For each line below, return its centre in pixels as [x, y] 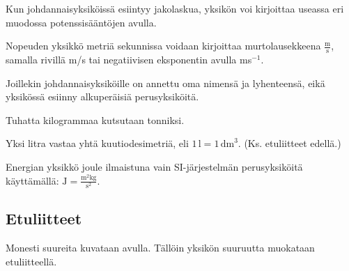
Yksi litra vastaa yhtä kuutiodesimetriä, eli [97, 143]
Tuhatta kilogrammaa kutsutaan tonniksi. [95, 119]
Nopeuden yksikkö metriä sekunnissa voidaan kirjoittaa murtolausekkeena [163, 46]
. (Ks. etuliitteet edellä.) [289, 143]
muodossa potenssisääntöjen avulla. [81, 22]
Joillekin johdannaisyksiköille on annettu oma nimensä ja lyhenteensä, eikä [165, 83]
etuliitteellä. [31, 261]
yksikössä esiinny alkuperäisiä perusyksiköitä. [102, 96]
